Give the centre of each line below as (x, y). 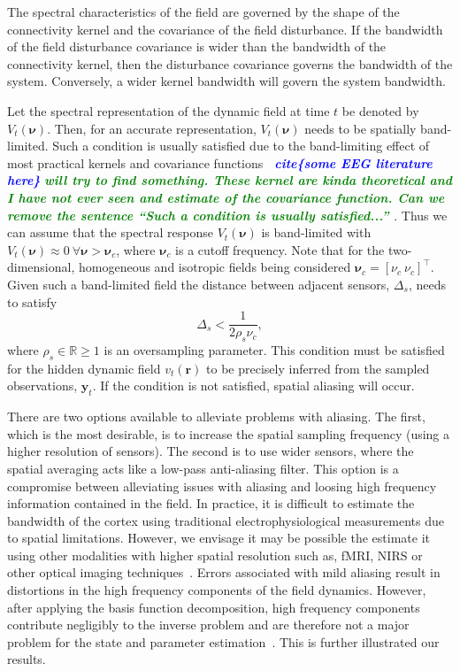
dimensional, (41, 267)
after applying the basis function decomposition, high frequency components (214, 607)
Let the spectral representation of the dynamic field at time (169, 110)
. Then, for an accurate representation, (152, 128)
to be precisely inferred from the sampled (318, 368)
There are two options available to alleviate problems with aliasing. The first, (216, 416)
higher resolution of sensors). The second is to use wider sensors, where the (211, 451)
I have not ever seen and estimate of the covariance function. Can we (226, 197)
